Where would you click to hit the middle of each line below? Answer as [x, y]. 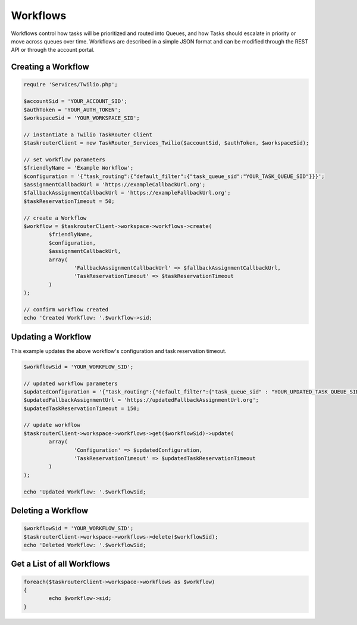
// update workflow [52, 425]
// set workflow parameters [64, 160]
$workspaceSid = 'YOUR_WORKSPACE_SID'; [82, 118]
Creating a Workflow [50, 67]
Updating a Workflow [51, 337]
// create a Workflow [55, 218]
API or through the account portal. [53, 50]
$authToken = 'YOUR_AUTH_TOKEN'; [72, 110]
